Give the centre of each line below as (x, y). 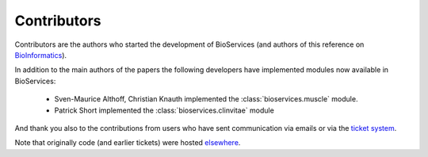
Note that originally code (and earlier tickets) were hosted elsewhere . (128, 143)
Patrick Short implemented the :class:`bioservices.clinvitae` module (164, 110)
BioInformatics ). (41, 55)
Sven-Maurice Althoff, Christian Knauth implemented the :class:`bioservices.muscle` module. (206, 99)
